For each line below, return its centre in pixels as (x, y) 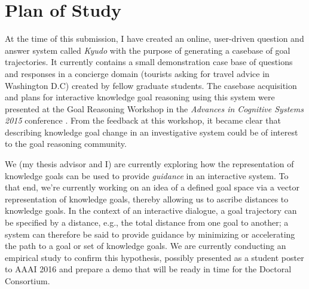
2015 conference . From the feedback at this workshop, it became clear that (143, 120)
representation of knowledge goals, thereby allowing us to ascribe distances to (147, 199)
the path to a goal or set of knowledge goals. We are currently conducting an (146, 246)
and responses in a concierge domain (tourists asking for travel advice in (137, 73)
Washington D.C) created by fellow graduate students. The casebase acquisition (151, 85)
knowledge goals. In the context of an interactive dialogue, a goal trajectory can (151, 210)
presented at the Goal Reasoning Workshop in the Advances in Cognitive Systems (154, 108)
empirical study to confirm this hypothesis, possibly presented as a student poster (154, 257)
